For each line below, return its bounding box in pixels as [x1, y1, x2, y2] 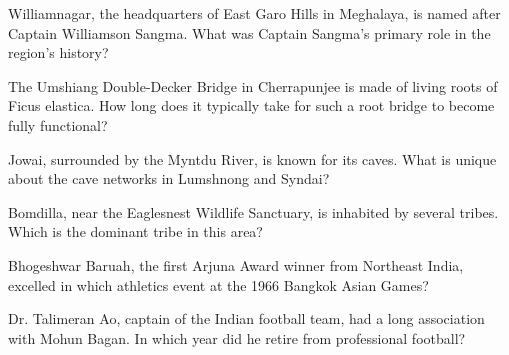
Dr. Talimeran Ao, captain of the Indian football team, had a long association [8, 308, 485, 329]
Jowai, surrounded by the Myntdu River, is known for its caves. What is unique [8, 148, 497, 169]
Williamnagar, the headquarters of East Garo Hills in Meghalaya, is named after [8, 3, 501, 23]
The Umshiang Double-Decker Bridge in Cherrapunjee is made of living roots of [8, 75, 498, 96]
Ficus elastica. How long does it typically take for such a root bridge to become [8, 95, 495, 116]
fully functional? [8, 114, 108, 135]
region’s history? [8, 42, 109, 63]
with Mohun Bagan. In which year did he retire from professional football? [8, 327, 466, 348]
